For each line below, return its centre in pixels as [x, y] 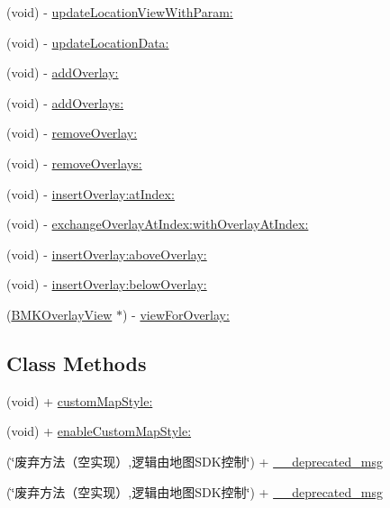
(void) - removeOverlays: [74, 163]
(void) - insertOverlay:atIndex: [91, 193]
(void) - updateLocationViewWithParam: [120, 12]
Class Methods [77, 363]
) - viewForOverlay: [176, 314]
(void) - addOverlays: [65, 102]
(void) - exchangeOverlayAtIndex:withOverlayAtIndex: [158, 224]
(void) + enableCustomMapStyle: [99, 431]
